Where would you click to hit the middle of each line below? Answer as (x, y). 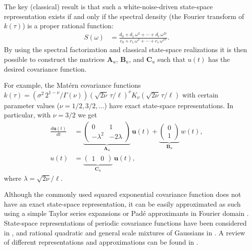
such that (171, 59)
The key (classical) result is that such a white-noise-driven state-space (108, 6)
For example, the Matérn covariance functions (72, 85)
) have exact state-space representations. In (169, 105)
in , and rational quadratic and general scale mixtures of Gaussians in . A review (125, 232)
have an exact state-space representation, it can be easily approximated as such (122, 203)
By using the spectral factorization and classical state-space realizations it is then (126, 49)
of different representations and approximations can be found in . (101, 242)
